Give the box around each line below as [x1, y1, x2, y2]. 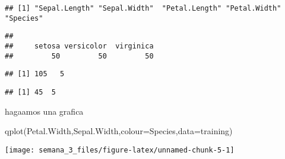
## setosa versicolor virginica [5, 41, 154, 50]
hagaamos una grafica [5, 105, 84, 117]
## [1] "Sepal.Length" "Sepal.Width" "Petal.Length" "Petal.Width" [5, 4, 281, 12]
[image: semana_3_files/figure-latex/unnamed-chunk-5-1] [5, 145, 235, 154]
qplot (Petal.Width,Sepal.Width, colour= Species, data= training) [5, 125, 233, 137]
